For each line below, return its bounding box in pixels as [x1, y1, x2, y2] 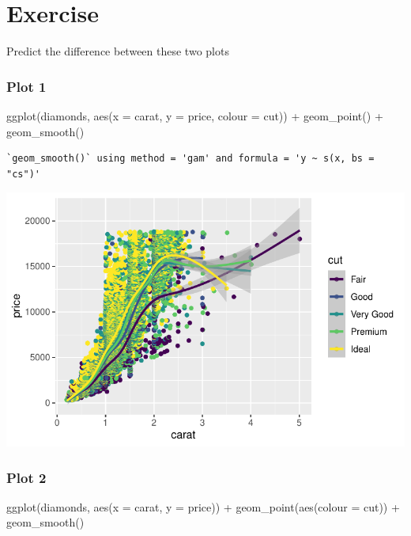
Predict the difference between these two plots [6, 43, 229, 59]
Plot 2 [6, 467, 47, 487]
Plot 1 [6, 76, 47, 96]
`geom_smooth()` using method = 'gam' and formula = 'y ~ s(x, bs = [6, 153, 375, 165]
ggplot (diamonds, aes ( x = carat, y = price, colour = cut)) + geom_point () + [6, 107, 383, 124]
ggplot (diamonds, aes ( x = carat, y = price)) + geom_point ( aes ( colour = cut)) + [6, 498, 400, 515]
